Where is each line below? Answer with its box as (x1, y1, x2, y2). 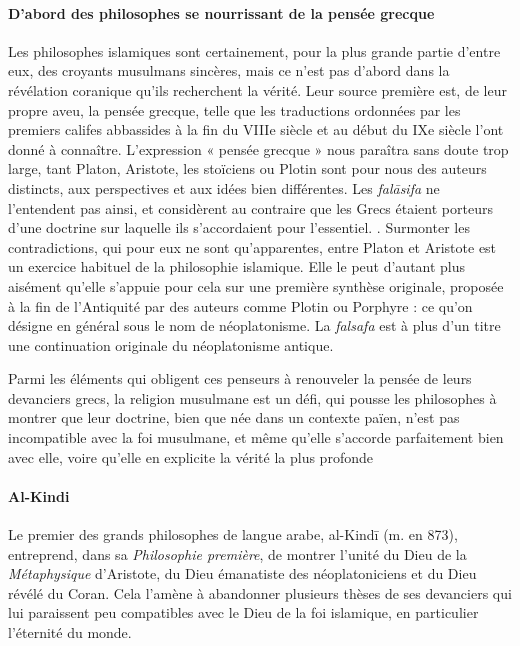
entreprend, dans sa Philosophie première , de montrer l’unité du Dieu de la (8, 543, 467, 564)
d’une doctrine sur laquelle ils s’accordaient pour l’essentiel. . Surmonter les (8, 217, 470, 238)
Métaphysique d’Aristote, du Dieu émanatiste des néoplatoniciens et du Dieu (8, 563, 477, 584)
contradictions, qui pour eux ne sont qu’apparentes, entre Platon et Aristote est (8, 236, 497, 257)
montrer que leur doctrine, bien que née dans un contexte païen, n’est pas (8, 407, 460, 428)
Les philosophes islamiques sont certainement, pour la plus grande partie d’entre (8, 40, 501, 61)
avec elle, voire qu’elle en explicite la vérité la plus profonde (8, 446, 373, 467)
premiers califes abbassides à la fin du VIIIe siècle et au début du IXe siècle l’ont (8, 119, 504, 140)
